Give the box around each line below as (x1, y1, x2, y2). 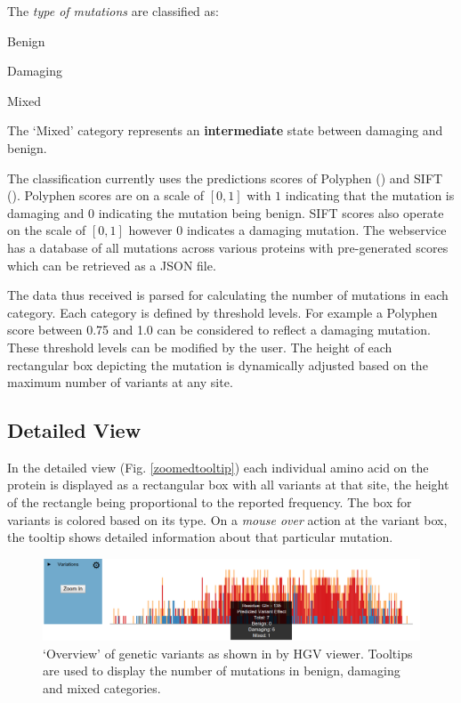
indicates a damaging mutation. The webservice (186, 221, 447, 239)
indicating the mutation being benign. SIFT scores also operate (98, 203, 444, 222)
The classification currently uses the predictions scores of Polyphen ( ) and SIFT (7, 168, 443, 187)
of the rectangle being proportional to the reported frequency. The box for (7, 493, 412, 512)
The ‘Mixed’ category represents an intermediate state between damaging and (7, 121, 443, 140)
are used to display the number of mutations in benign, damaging (43, 661, 400, 680)
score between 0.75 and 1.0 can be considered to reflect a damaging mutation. (7, 320, 431, 339)
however (128, 221, 173, 239)
